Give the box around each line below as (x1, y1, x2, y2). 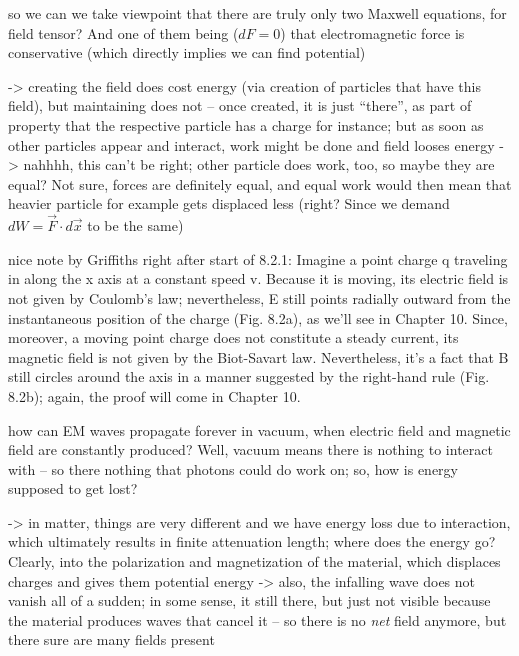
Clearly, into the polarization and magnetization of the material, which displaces (8, 551, 501, 572)
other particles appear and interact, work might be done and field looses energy (8, 134, 495, 155)
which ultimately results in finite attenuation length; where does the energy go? (8, 531, 496, 552)
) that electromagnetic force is (280, 22, 465, 43)
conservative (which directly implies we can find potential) (8, 42, 366, 63)
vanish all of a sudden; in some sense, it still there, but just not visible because (8, 590, 491, 611)
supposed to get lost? (8, 478, 138, 499)
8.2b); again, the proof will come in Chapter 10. (8, 385, 301, 406)
